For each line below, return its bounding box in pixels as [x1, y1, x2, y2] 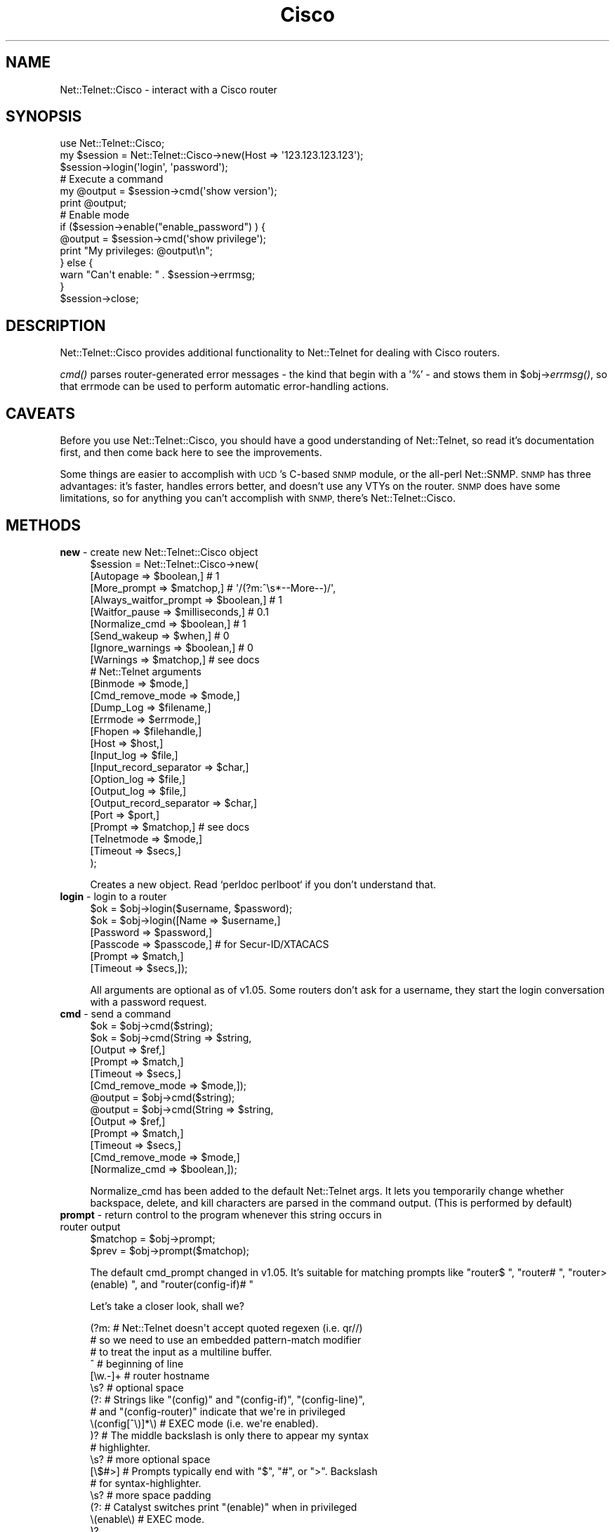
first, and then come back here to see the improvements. [60, 446, 322, 459]
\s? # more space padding [90, 1488, 211, 1501]
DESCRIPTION [6, 316, 106, 335]
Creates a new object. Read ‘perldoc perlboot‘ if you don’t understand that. [90, 878, 437, 890]
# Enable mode [60, 209, 130, 221]
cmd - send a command [60, 1007, 171, 1020]
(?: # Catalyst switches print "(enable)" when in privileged [90, 1500, 357, 1513]
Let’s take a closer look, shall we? [90, 1299, 244, 1312]
